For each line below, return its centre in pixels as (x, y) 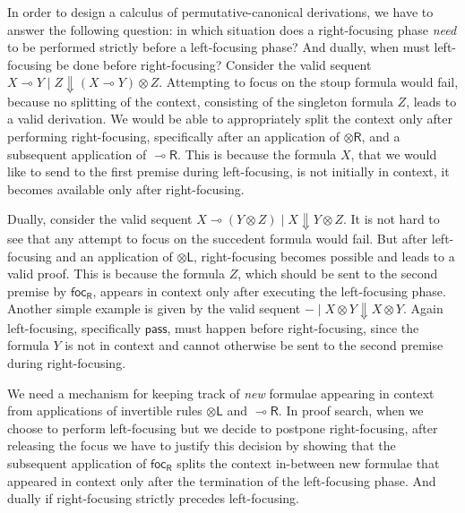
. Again (423, 308)
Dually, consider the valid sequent (100, 219)
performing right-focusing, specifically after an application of (173, 137)
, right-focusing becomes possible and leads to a (324, 256)
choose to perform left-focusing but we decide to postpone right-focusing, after (223, 427)
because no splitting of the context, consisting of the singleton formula (200, 101)
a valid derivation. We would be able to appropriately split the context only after (230, 119)
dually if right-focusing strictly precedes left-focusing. (153, 498)
